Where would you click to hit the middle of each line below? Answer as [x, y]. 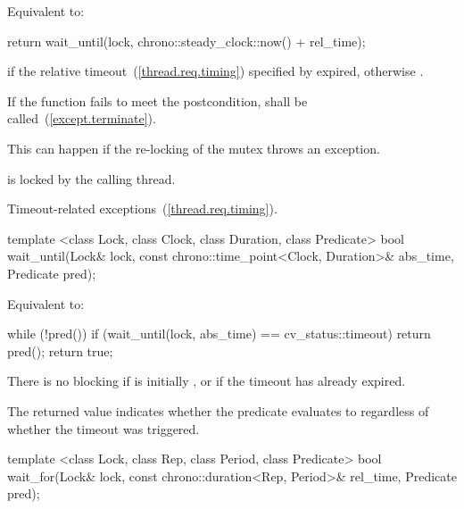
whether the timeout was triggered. [104, 428]
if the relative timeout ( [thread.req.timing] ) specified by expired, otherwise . [215, 71]
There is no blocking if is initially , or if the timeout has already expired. [207, 381]
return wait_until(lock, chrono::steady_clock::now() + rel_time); [186, 41]
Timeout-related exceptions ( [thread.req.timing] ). [142, 209]
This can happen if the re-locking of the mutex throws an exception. [194, 148]
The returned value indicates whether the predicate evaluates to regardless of [218, 410]
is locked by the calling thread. [91, 178]
